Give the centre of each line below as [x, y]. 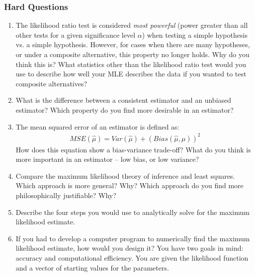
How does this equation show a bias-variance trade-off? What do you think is [133, 149]
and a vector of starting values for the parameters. [92, 267]
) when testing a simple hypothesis [195, 34]
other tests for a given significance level [76, 34]
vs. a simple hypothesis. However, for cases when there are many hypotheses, [133, 44]
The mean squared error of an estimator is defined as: [97, 126]
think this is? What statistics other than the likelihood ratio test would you [131, 64]
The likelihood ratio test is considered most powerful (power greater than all [132, 25]
